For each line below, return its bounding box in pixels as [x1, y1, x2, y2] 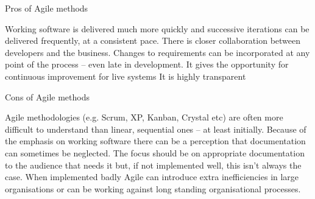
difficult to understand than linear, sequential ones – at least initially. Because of [5, 122, 306, 135]
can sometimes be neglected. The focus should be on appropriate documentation [5, 146, 305, 159]
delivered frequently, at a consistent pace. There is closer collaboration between [5, 34, 301, 47]
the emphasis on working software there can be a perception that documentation [5, 134, 306, 147]
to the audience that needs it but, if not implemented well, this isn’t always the [5, 158, 302, 171]
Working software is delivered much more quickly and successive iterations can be [5, 22, 310, 35]
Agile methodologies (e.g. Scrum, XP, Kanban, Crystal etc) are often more [5, 111, 283, 124]
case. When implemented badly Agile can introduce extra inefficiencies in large [5, 170, 299, 183]
